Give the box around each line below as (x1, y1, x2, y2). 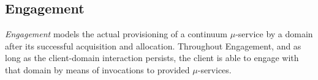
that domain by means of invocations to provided (5, 63, 190, 76)
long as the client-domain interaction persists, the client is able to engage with (5, 51, 299, 64)
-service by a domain (235, 27, 313, 40)
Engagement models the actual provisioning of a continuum (5, 27, 228, 40)
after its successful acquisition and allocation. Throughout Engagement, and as (5, 39, 301, 52)
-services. (197, 63, 232, 76)
